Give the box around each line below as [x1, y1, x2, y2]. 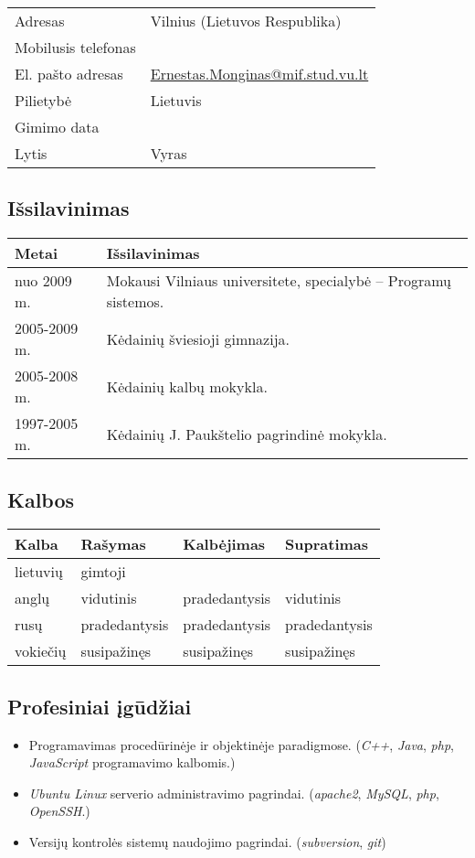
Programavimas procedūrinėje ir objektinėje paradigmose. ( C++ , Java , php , [28, 735, 454, 754]
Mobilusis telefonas [15, 37, 136, 58]
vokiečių [15, 640, 67, 662]
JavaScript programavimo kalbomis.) [28, 753, 236, 772]
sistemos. [106, 291, 164, 313]
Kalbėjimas [183, 533, 266, 555]
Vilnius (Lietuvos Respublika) [150, 10, 342, 31]
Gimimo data [15, 116, 100, 137]
